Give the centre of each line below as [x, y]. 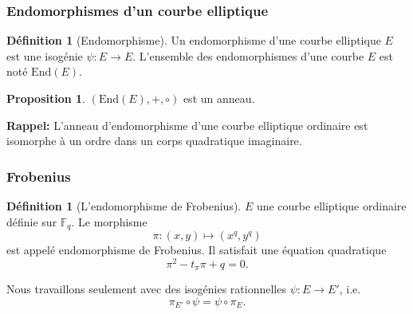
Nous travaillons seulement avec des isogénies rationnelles [146, 289]
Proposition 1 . [46, 98]
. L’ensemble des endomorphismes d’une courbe [248, 55]
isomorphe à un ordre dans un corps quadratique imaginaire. [154, 141]
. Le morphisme [109, 221]
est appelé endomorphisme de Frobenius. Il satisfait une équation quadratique [197, 250]
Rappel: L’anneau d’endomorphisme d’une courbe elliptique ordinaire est [187, 125]
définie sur [32, 221]
